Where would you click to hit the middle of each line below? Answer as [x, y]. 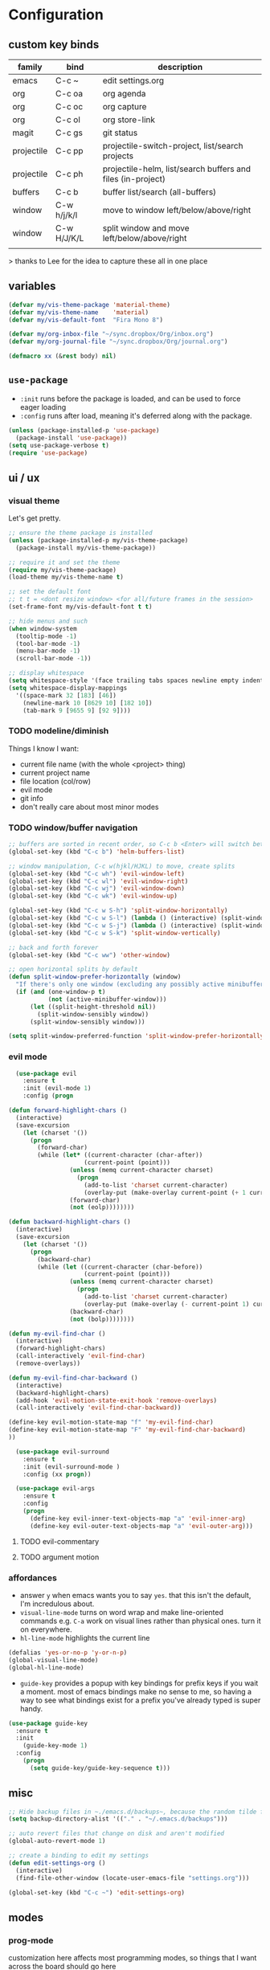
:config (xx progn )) [57, 1474]
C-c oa [69, 94]
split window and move [146, 228]
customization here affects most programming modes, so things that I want [133, 1958]
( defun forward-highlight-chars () [68, 1110]
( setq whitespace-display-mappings [68, 688]
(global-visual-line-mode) [53, 1660]
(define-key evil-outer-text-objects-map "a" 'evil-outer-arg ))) [141, 1526]
